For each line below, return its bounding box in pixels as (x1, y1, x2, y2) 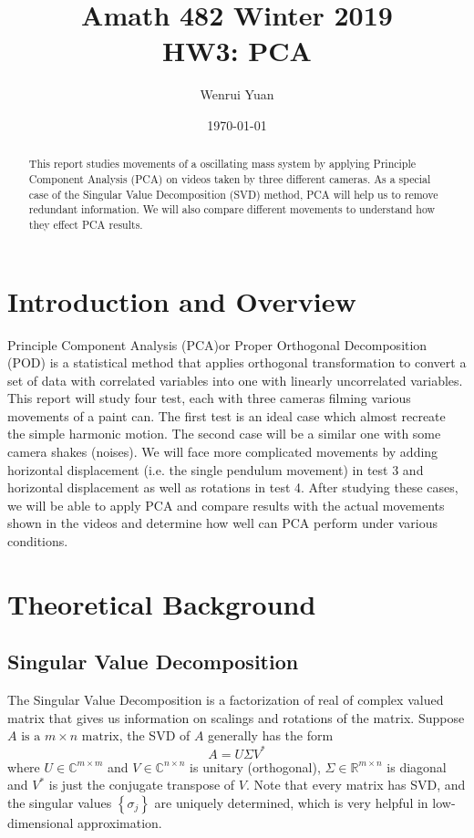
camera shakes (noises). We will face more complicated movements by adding (7, 442, 438, 461)
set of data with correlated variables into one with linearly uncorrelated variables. (7, 370, 463, 389)
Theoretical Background (7, 585, 316, 622)
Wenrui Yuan (200, 85, 274, 104)
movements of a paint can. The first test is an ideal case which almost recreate (7, 406, 446, 425)
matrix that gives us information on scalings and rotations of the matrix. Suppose (7, 708, 465, 727)
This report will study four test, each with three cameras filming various (7, 388, 411, 408)
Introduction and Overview (7, 282, 356, 319)
